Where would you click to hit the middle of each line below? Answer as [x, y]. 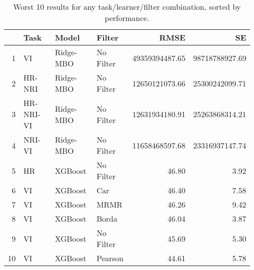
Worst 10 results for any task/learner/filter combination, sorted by [127, 7]
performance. [127, 18]
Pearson [110, 258]
